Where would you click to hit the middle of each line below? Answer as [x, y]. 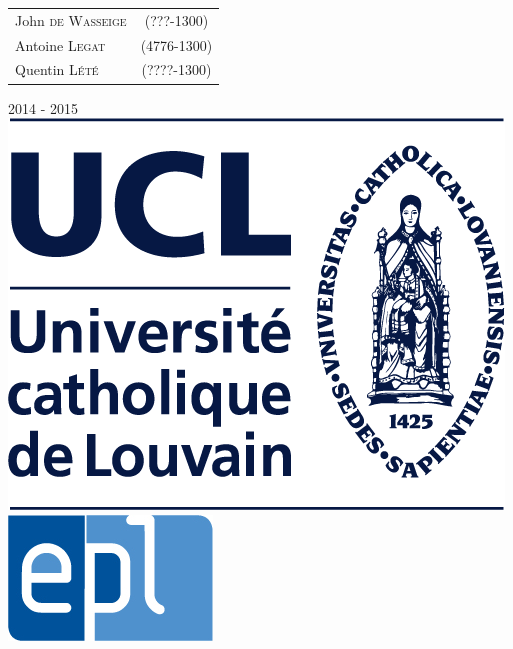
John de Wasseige [71, 19]
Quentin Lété [57, 69]
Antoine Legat [60, 44]
